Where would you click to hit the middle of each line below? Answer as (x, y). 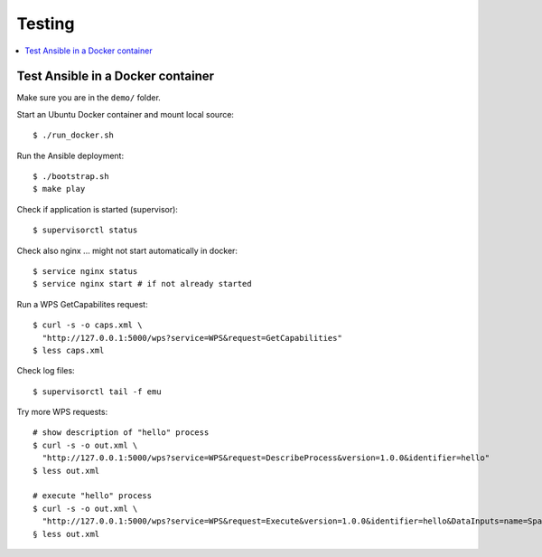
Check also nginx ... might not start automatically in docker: (127, 250)
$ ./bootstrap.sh (71, 177)
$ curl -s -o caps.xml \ (88, 325)
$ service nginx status (85, 271)
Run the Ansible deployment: (70, 156)
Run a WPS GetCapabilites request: (82, 304)
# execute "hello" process (93, 496)
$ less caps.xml (69, 350)
